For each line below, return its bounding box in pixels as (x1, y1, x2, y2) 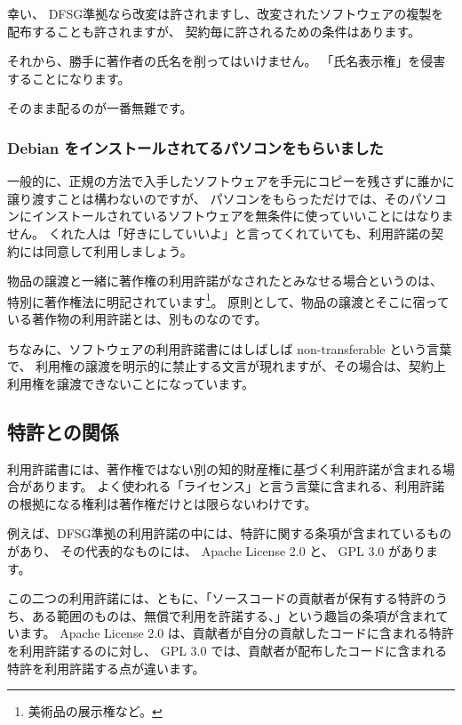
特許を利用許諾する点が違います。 (7, 658, 205, 677)
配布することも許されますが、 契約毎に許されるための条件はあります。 (7, 21, 420, 40)
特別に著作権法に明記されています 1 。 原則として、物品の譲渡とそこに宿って (7, 289, 450, 310)
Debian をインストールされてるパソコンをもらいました (7, 136, 384, 158)
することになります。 (7, 68, 131, 87)
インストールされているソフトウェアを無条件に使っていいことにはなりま (31, 206, 454, 225)
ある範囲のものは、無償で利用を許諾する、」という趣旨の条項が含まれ (31, 606, 436, 624)
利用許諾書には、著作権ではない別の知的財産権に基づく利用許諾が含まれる (7, 459, 442, 478)
